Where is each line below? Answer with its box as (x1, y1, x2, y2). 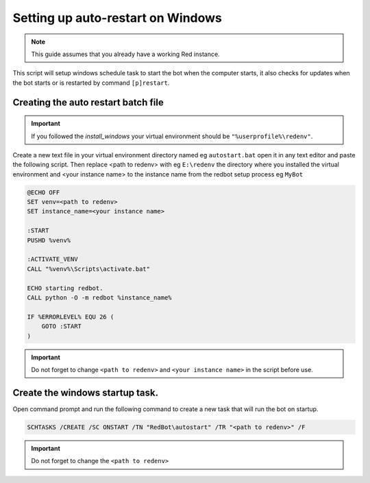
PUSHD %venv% (27, 236, 71, 244)
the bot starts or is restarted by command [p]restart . (12, 79, 170, 87)
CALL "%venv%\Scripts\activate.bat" (27, 265, 151, 273)
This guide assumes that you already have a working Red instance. (31, 50, 220, 58)
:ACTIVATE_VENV (27, 255, 78, 263)
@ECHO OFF (27, 188, 60, 196)
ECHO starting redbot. (27, 284, 103, 292)
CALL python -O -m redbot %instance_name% (27, 293, 172, 301)
